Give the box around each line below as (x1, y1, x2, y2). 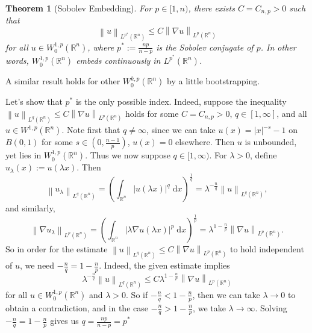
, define (250, 149, 277, 161)
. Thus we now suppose (85, 149, 170, 161)
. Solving (255, 301, 287, 314)
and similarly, (5, 202, 55, 214)
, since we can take (146, 123, 216, 136)
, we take (193, 301, 226, 314)
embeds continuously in (76, 54, 161, 67)
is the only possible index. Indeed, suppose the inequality (75, 95, 287, 108)
